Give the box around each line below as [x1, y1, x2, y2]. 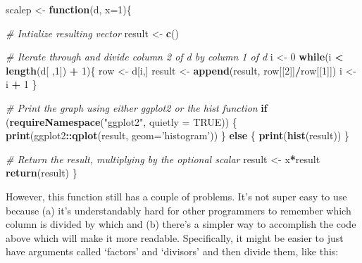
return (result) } [6, 165, 77, 180]
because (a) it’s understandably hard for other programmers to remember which [6, 203, 351, 217]
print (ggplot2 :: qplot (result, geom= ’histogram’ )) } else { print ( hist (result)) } [6, 128, 350, 143]
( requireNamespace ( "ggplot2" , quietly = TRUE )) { [6, 114, 237, 129]
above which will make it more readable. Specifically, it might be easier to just [6, 230, 344, 245]
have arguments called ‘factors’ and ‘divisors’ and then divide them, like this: [6, 244, 339, 259]
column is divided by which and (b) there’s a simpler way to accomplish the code [6, 217, 356, 231]
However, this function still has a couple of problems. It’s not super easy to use [6, 188, 347, 203]
